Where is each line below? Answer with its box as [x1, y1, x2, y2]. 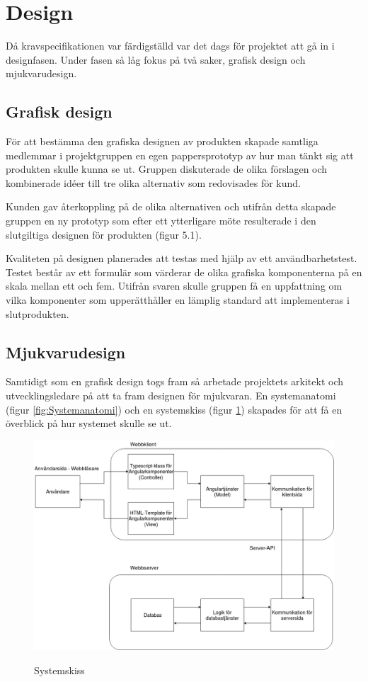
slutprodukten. [6, 306, 69, 321]
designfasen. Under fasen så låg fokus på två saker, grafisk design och [6, 52, 306, 67]
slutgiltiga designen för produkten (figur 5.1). [6, 227, 202, 241]
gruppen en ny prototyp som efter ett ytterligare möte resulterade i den [6, 213, 316, 228]
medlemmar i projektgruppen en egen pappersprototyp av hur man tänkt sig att [6, 147, 354, 162]
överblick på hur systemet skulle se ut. [6, 416, 172, 431]
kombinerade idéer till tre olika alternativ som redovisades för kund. [6, 175, 301, 190]
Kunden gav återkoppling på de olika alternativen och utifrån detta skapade [6, 199, 336, 214]
